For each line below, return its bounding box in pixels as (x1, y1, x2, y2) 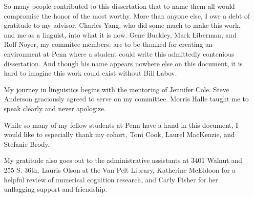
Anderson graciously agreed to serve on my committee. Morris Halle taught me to (4, 94, 249, 104)
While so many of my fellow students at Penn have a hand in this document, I (4, 119, 238, 130)
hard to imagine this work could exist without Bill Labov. (4, 68, 177, 78)
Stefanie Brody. (4, 138, 50, 149)
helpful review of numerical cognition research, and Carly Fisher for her (4, 174, 218, 184)
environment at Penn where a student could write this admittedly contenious (4, 48, 234, 59)
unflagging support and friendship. (4, 184, 107, 194)
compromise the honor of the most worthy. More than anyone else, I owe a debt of (4, 10, 250, 20)
